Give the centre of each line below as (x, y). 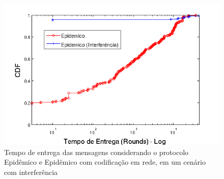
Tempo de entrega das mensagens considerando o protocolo (96, 152)
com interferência (31, 172)
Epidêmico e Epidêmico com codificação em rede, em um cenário (105, 162)
